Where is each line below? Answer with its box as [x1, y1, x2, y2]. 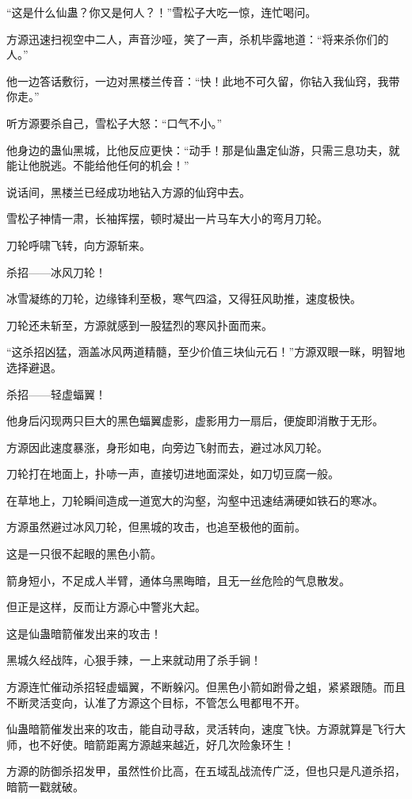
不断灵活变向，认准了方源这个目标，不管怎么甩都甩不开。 [6, 694, 306, 710]
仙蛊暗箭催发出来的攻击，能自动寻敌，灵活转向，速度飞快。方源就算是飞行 [6, 721, 395, 737]
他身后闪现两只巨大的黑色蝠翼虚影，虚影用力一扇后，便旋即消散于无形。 [6, 412, 383, 429]
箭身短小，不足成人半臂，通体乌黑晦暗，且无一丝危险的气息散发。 [6, 572, 350, 588]
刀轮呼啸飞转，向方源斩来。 [6, 236, 151, 253]
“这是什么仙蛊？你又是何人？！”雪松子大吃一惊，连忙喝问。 [6, 4, 317, 20]
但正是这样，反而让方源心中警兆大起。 [6, 598, 206, 615]
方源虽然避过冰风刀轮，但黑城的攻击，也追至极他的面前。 [6, 518, 306, 535]
